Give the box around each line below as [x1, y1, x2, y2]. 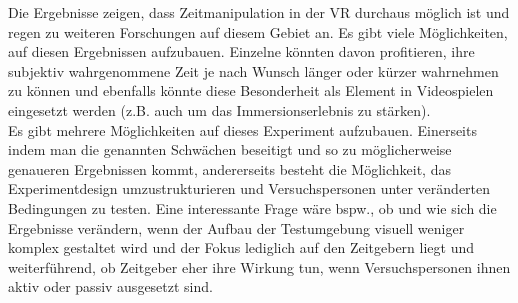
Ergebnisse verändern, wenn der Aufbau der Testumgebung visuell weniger [8, 217, 465, 238]
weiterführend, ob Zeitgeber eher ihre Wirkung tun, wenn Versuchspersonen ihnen [8, 256, 511, 277]
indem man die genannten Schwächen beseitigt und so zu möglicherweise [8, 139, 452, 160]
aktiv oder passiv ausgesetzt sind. [8, 276, 213, 297]
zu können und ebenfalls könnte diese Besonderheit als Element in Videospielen [8, 80, 494, 101]
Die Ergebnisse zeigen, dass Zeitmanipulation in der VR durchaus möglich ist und [8, 2, 510, 22]
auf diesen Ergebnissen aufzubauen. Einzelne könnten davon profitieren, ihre [8, 41, 475, 62]
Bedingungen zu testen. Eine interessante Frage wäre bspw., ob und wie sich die [8, 197, 497, 218]
